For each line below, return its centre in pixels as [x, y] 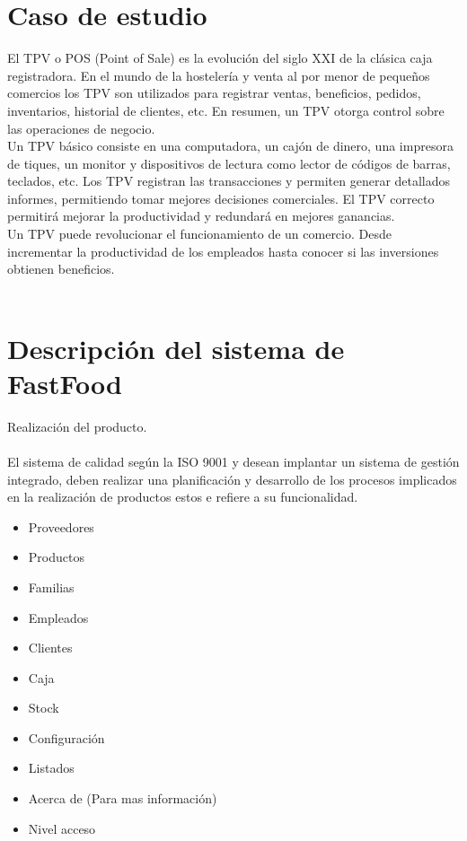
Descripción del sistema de [176, 348]
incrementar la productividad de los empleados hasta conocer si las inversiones [223, 251]
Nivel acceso [62, 828]
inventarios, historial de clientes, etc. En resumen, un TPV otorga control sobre [226, 110]
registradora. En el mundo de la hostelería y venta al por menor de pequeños [219, 75]
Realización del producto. [77, 426]
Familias [51, 587]
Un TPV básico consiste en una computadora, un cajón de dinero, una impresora [230, 146]
